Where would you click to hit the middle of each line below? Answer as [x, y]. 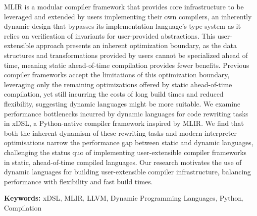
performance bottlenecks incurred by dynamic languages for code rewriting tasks [126, 113]
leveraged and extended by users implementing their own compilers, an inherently [128, 16]
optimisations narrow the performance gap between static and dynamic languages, [129, 142]
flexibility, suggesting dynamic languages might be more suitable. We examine [122, 103]
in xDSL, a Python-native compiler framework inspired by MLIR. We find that [124, 123]
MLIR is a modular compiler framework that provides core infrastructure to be [124, 6]
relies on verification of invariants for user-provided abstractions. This [110, 35]
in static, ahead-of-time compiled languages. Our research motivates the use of [123, 162]
